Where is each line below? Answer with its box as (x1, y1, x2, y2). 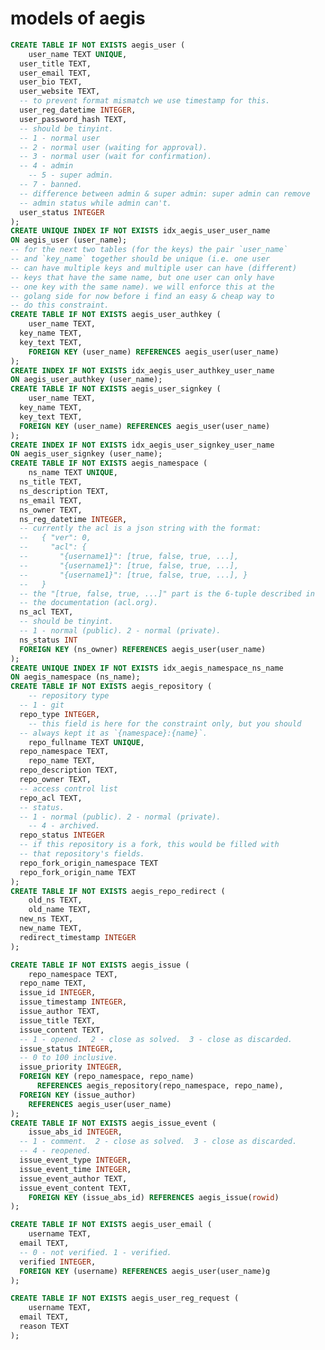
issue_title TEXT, (19, 1015, 97, 1026)
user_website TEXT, (19, 87, 101, 97)
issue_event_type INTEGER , (19, 1155, 132, 1166)
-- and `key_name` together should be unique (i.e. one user (10, 254, 271, 264)
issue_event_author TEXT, (19, 1173, 128, 1184)
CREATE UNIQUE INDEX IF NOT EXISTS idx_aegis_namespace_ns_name (10, 663, 284, 673)
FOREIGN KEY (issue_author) (19, 1090, 137, 1100)
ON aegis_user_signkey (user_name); (10, 449, 163, 459)
